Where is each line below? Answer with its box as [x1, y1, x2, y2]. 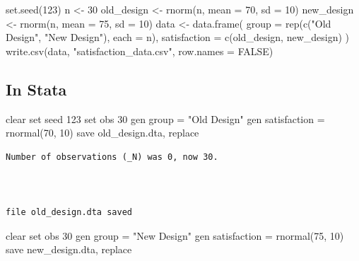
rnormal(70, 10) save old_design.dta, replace [6, 125, 199, 140]
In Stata [6, 78, 67, 100]
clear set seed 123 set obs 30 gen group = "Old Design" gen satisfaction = [6, 111, 325, 126]
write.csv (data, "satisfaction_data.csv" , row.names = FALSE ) [6, 43, 273, 58]
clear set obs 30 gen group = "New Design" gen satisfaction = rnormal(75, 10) [6, 228, 344, 243]
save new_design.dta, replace [6, 242, 132, 257]
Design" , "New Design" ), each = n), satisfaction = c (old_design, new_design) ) [6, 30, 350, 45]
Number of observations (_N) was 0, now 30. [6, 151, 218, 162]
